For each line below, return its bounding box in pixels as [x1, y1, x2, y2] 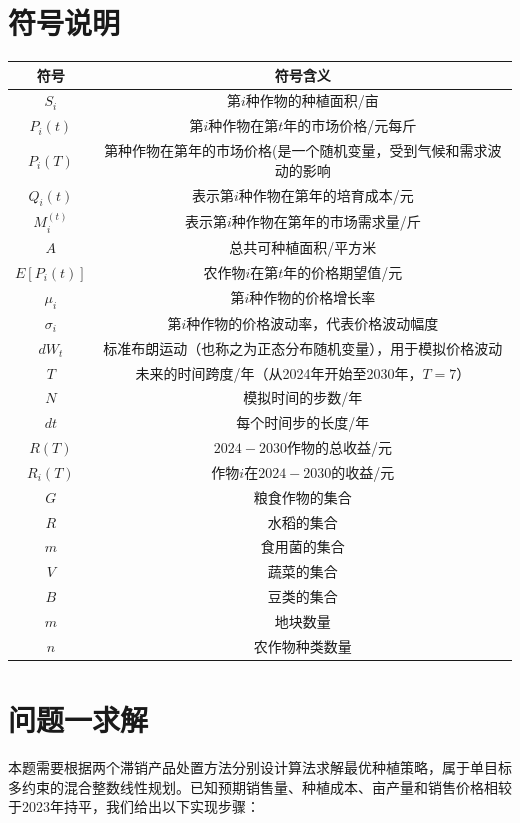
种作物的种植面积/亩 [245, 90, 379, 111]
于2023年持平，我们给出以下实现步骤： [8, 796, 260, 817]
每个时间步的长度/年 [236, 412, 370, 433]
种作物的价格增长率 [249, 287, 376, 308]
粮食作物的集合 [253, 486, 352, 507]
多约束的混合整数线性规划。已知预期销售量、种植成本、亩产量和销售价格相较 [8, 776, 512, 797]
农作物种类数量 [253, 635, 352, 656]
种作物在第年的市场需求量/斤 [231, 211, 421, 232]
